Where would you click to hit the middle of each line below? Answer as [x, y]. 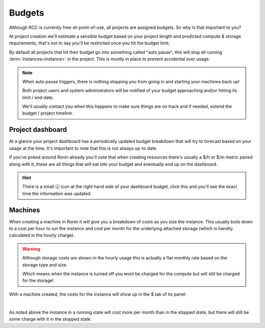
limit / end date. [38, 97]
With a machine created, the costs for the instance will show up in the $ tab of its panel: [98, 294]
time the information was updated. [57, 193]
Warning [31, 249]
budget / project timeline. [48, 113]
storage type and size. [45, 265]
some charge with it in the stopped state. [50, 319]
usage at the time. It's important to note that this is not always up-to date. [83, 148]
